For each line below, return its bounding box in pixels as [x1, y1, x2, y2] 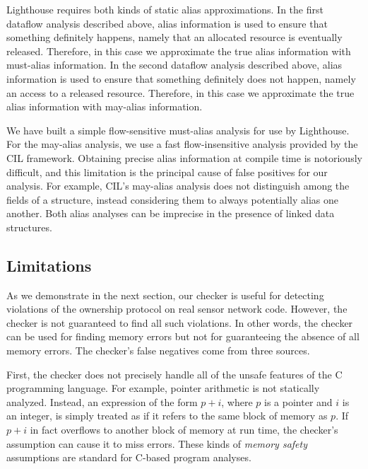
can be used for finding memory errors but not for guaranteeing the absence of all [6, 329, 360, 344]
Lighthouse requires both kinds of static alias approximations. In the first [6, 2, 324, 16]
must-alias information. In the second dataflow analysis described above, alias [6, 57, 343, 72]
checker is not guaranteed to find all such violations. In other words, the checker [6, 315, 353, 330]
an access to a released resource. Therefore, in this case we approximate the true [6, 85, 355, 100]
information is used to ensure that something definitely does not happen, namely [6, 71, 356, 86]
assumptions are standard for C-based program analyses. [6, 450, 251, 465]
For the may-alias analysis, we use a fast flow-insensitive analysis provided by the [6, 137, 358, 151]
